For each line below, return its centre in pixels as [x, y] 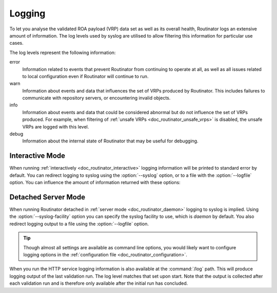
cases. [16, 43]
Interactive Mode [37, 156]
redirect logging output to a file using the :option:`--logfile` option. [79, 224]
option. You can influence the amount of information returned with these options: [95, 182]
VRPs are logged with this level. [56, 126]
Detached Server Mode [47, 197]
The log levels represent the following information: [63, 52]
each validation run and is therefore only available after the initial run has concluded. [99, 283]
